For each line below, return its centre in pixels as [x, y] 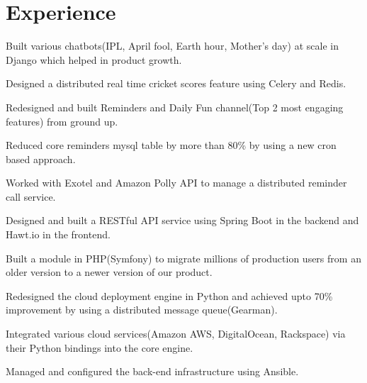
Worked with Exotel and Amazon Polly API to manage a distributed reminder [176, 183]
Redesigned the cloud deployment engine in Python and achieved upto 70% [169, 295]
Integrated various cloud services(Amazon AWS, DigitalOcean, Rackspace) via [176, 334]
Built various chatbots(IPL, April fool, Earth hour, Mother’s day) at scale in [172, 46]
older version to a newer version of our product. [109, 272]
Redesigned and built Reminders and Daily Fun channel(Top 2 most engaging [175, 107]
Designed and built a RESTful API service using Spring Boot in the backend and [182, 220]
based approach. [41, 159]
